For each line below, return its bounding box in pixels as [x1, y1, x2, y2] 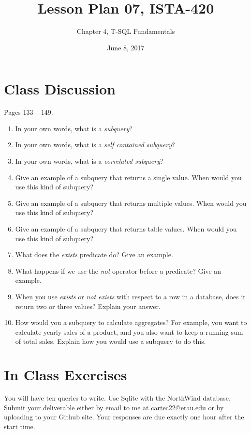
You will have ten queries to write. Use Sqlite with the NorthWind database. [4, 393, 231, 403]
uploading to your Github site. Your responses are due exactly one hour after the [4, 412, 244, 422]
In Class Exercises [4, 365, 127, 385]
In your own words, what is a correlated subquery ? [15, 156, 163, 166]
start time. [4, 421, 35, 431]
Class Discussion [4, 79, 116, 99]
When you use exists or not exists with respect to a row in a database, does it [15, 291, 246, 301]
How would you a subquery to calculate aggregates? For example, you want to [15, 317, 247, 327]
